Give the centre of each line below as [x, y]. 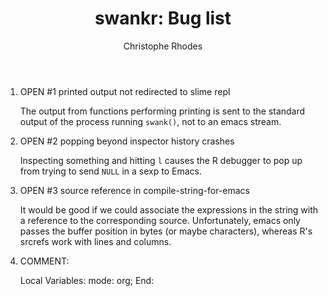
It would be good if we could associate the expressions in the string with [169, 209]
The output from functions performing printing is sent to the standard [162, 111]
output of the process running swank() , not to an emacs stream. [150, 121]
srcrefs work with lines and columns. [95, 241]
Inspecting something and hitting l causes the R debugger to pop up [161, 160]
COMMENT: [44, 261]
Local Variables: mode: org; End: [87, 280]
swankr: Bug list [163, 18]
